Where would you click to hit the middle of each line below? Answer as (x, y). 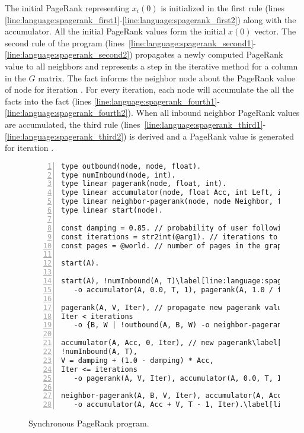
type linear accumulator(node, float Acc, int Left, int (176, 193)
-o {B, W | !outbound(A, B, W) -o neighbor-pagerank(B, (186, 325)
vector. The (275, 31)
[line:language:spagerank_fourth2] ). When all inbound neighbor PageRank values (152, 113)
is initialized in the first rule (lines (223, 8)
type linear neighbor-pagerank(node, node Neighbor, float (180, 202)
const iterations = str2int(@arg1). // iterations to (169, 237)
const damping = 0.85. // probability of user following (176, 228)
